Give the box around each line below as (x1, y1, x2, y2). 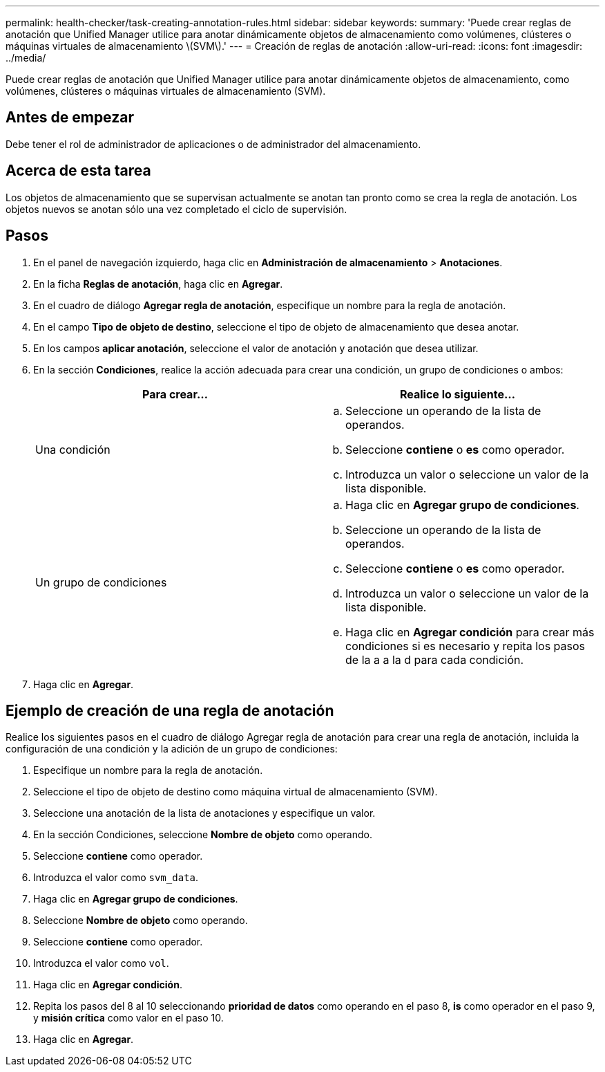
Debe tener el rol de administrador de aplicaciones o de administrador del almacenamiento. (6, 138, 421, 150)
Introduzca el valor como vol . (33, 957, 169, 970)
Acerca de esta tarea (6, 162, 151, 180)
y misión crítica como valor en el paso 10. (33, 1012, 224, 1024)
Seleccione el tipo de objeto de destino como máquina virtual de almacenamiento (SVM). (33, 786, 438, 798)
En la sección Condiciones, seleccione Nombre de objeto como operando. (33, 829, 372, 841)
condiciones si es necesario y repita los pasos (345, 638, 585, 653)
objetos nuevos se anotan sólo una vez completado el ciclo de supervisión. (6, 203, 347, 215)
